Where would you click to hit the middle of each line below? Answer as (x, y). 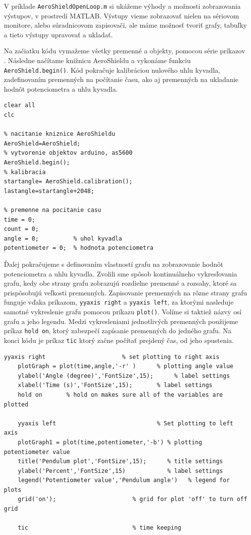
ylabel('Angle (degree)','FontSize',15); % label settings (124, 376)
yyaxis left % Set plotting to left (125, 423)
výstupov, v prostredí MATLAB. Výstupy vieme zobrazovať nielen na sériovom (122, 15)
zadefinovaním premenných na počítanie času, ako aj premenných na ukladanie (121, 79)
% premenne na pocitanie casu (53, 210)
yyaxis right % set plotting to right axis (112, 357)
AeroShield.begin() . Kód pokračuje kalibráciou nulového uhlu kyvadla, (112, 70)
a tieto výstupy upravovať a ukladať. (59, 34)
